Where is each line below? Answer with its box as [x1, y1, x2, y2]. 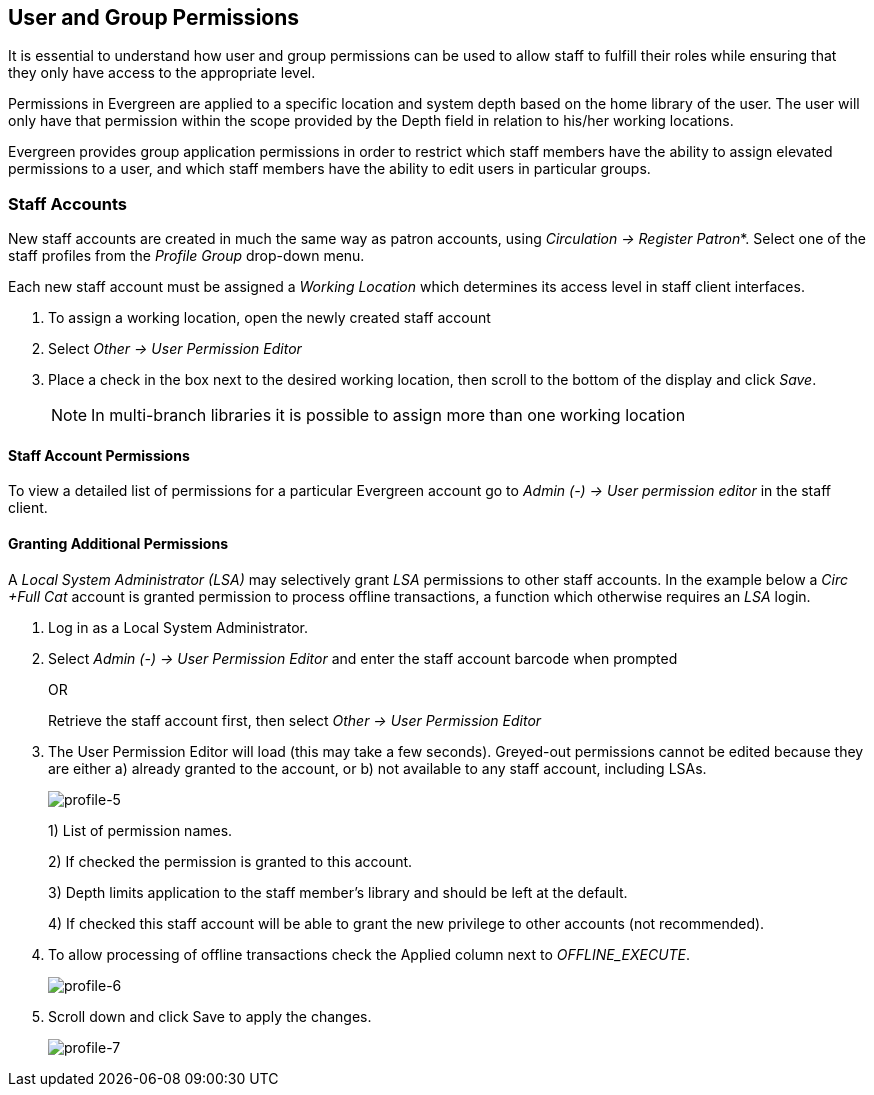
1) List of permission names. [48, 821, 233, 839]
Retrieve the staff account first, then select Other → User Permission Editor [48, 711, 542, 729]
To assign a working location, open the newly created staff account [48, 309, 491, 327]
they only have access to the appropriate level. [8, 64, 316, 82]
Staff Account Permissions [8, 446, 190, 464]
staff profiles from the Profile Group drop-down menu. [8, 247, 365, 265]
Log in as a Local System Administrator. [48, 618, 309, 636]
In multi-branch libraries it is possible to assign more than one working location [91, 405, 686, 426]
